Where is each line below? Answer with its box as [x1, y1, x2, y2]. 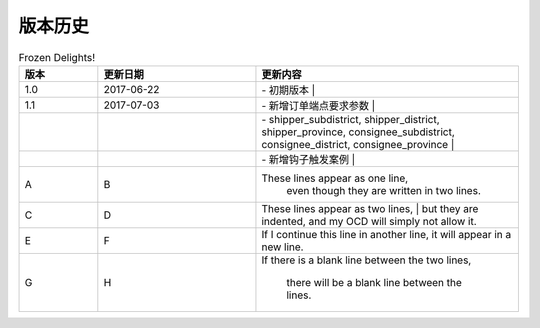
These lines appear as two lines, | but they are [261, 201, 479, 215]
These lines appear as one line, [261, 171, 409, 185]
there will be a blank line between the [286, 275, 462, 289]
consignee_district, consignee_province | [261, 137, 455, 151]
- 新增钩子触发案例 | [261, 152, 356, 166]
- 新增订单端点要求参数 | [261, 98, 376, 112]
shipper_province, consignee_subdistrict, [261, 125, 455, 139]
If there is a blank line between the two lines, [261, 253, 472, 267]
